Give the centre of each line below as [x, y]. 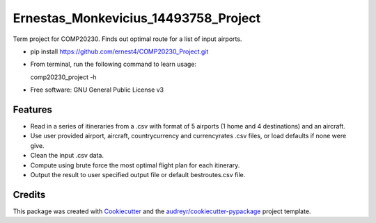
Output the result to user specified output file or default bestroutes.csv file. [138, 174]
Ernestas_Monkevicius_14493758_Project [137, 18]
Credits [29, 195]
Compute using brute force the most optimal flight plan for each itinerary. [135, 165]
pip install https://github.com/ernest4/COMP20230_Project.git [119, 51]
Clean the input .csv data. [67, 156]
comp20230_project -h [63, 77]
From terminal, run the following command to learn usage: [113, 64]
